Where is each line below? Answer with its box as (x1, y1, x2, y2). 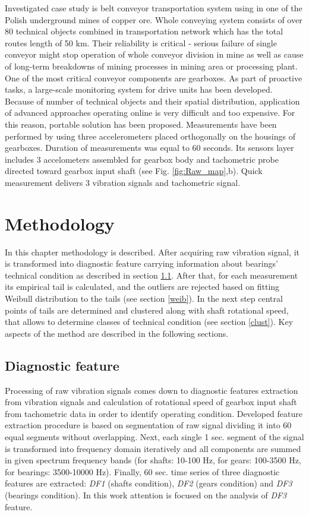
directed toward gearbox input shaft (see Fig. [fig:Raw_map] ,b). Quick (5, 165, 263, 177)
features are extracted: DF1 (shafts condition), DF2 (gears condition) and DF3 (5, 477, 292, 489)
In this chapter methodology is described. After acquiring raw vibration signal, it (5, 245, 300, 258)
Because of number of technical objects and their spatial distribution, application (5, 94, 300, 107)
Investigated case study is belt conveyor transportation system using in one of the (5, 2, 302, 14)
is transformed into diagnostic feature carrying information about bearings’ (5, 257, 278, 270)
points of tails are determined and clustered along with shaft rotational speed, (5, 304, 289, 316)
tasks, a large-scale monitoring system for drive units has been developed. (5, 83, 273, 96)
